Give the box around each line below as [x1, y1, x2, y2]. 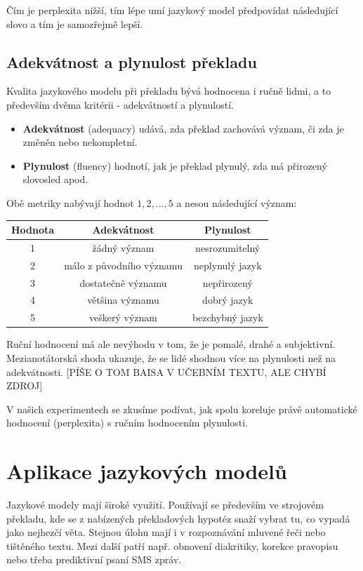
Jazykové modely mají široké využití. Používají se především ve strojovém [6, 497, 324, 512]
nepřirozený [202, 275, 253, 290]
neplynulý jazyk [194, 257, 262, 272]
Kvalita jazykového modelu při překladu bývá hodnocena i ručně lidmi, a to [6, 83, 331, 98]
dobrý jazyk [202, 293, 253, 307]
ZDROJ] [6, 378, 43, 393]
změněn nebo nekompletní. [22, 135, 138, 149]
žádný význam [92, 240, 154, 255]
